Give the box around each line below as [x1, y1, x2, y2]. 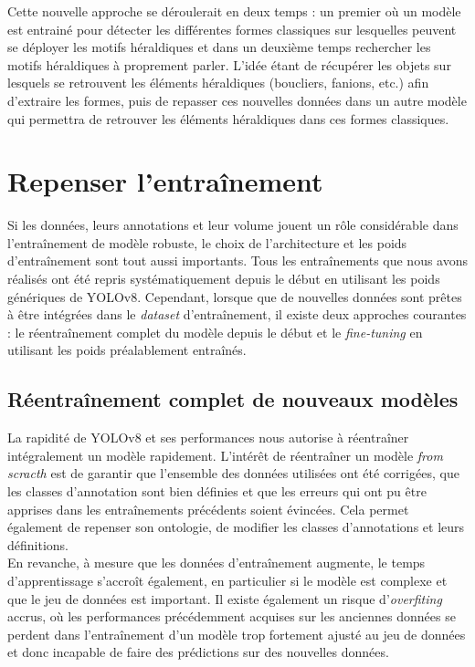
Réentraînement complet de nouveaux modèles [7, 385, 459, 413]
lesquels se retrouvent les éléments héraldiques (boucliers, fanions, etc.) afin [7, 73, 429, 92]
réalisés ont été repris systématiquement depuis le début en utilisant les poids [7, 269, 440, 288]
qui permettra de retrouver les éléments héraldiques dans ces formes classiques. [7, 109, 449, 128]
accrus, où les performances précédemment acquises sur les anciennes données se [7, 607, 456, 626]
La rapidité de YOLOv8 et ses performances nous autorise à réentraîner [7, 428, 409, 447]
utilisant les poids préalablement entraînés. [7, 340, 247, 360]
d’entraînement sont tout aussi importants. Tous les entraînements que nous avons [7, 251, 469, 270]
